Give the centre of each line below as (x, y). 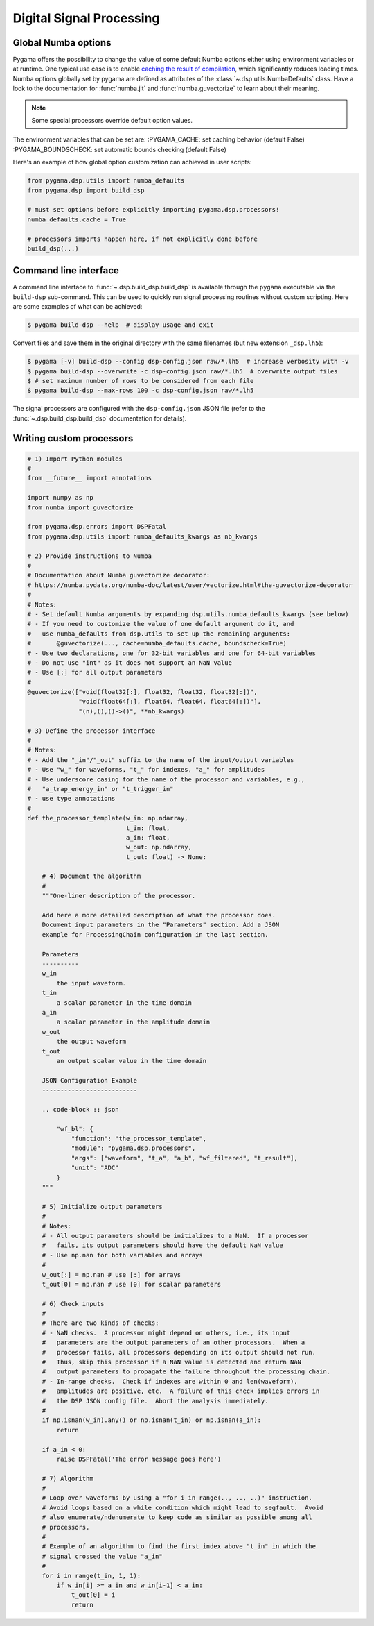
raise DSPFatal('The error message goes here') (139, 1459)
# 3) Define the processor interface (91, 731)
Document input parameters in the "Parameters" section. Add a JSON (161, 925)
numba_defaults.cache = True (77, 219)
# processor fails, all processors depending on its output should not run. (179, 1352)
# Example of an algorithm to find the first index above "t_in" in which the (179, 1547)
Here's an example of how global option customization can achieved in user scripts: (132, 162)
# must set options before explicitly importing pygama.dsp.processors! (153, 210)
